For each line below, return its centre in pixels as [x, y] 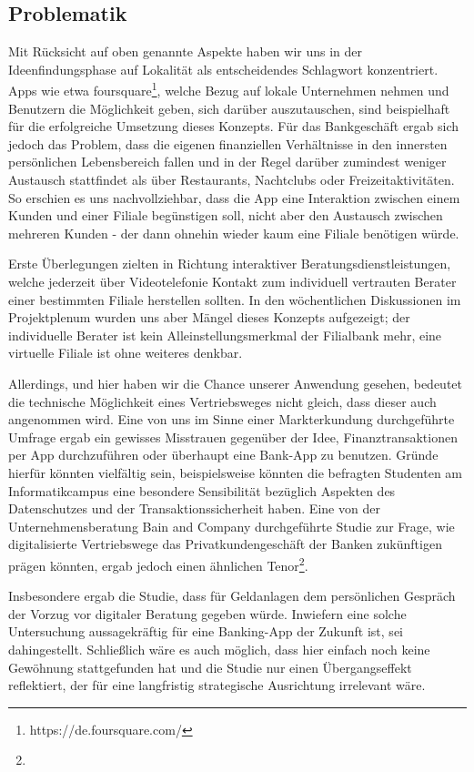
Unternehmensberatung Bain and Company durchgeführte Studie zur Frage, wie [232, 526]
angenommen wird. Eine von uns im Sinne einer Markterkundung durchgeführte [232, 419]
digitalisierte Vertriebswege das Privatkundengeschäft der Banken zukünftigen [225, 544]
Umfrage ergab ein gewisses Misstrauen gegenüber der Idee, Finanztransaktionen [233, 437]
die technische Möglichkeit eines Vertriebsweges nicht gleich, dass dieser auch [222, 401]
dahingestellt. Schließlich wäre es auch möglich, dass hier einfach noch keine [219, 649]
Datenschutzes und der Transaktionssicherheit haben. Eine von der [194, 508]
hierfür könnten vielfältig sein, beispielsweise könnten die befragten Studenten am [236, 472]
